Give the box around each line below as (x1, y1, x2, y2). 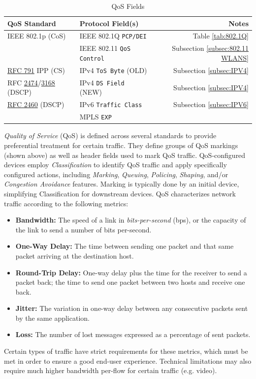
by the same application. (15, 312, 90, 323)
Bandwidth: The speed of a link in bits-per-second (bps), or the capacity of (15, 215, 246, 225)
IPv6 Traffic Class (79, 99, 142, 110)
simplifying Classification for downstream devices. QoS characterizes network (4, 188, 236, 198)
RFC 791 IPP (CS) (7, 65, 65, 75)
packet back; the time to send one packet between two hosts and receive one (15, 277, 245, 287)
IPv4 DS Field (79, 77, 125, 87)
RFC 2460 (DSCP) (7, 99, 64, 110)
